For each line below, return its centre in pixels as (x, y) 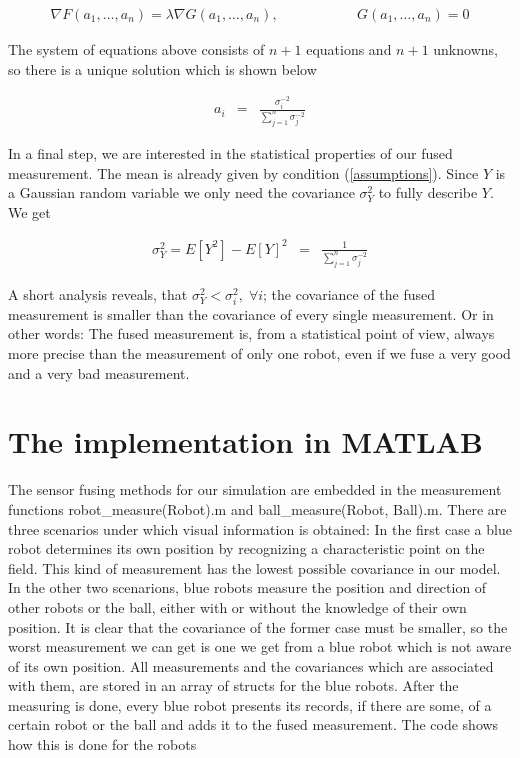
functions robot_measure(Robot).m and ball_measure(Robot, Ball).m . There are (257, 508)
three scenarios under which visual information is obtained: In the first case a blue (260, 528)
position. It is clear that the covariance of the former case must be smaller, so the (258, 626)
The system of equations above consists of (136, 49)
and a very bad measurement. (99, 372)
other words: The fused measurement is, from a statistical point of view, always (251, 333)
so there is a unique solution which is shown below (162, 68)
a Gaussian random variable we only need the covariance (181, 192)
